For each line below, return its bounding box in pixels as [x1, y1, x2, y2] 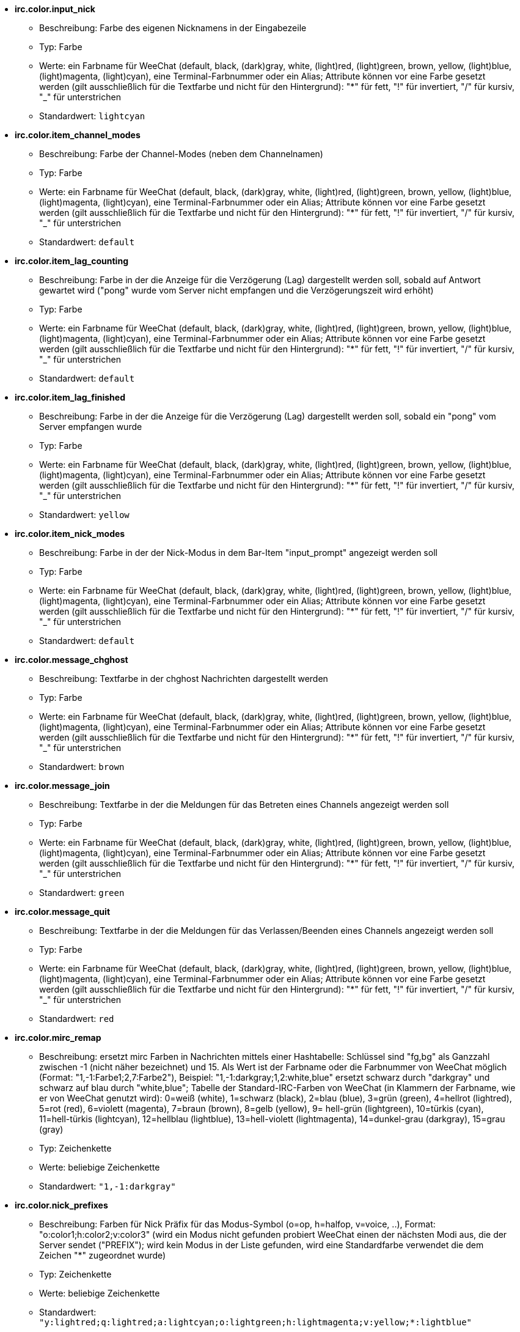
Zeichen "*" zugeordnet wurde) [39, 1250, 166, 1260]
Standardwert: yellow [39, 509, 130, 520]
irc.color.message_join [15, 780, 110, 791]
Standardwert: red [39, 1013, 114, 1024]
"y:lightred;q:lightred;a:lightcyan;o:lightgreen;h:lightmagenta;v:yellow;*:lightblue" [39, 1317, 472, 1327]
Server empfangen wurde [39, 421, 142, 432]
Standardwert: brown [39, 761, 125, 772]
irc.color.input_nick [15, 4, 95, 14]
